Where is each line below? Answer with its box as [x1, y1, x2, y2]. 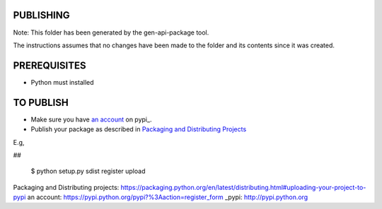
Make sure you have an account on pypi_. [30, 115, 152, 124]
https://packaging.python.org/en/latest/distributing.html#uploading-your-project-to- [120, 183, 366, 191]
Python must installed [30, 78, 95, 86]
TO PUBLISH [13, 96, 69, 109]
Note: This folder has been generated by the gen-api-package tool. [13, 28, 209, 37]
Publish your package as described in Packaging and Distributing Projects [30, 125, 247, 133]
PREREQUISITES [13, 59, 86, 71]
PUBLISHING [13, 9, 70, 21]
